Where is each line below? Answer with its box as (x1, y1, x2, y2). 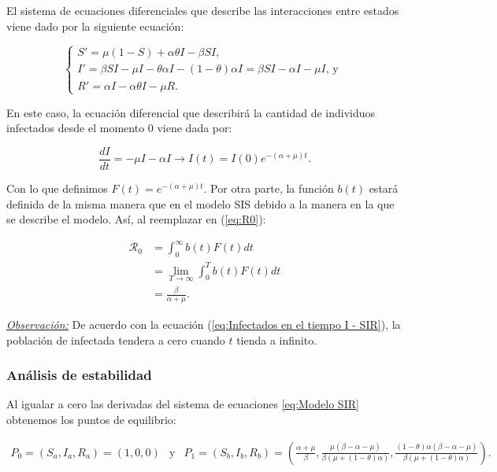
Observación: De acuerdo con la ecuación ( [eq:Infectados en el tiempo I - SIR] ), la (6, 316, 401, 333)
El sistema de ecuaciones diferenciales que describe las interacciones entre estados (6, 2, 399, 18)
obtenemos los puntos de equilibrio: (6, 411, 176, 428)
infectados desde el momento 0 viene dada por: (6, 120, 232, 136)
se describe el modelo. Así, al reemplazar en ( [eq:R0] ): (6, 211, 266, 227)
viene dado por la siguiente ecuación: (6, 17, 184, 34)
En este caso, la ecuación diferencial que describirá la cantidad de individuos (6, 104, 376, 120)
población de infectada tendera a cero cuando (6, 331, 225, 348)
